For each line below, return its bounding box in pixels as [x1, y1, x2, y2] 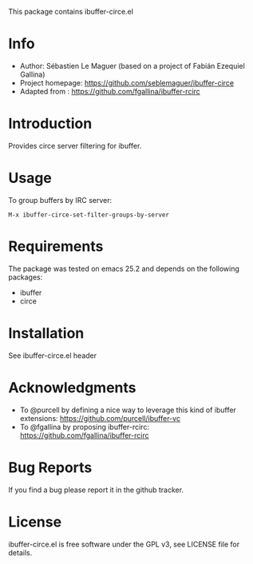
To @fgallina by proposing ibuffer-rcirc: [19, 422, 150, 431]
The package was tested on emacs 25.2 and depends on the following [8, 264, 239, 273]
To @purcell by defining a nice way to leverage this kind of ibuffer [19, 405, 237, 415]
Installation [8, 324, 85, 342]
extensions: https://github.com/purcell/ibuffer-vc [19, 413, 181, 423]
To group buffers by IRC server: [8, 195, 113, 205]
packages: [8, 272, 43, 282]
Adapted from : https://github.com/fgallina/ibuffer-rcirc [19, 86, 201, 96]
